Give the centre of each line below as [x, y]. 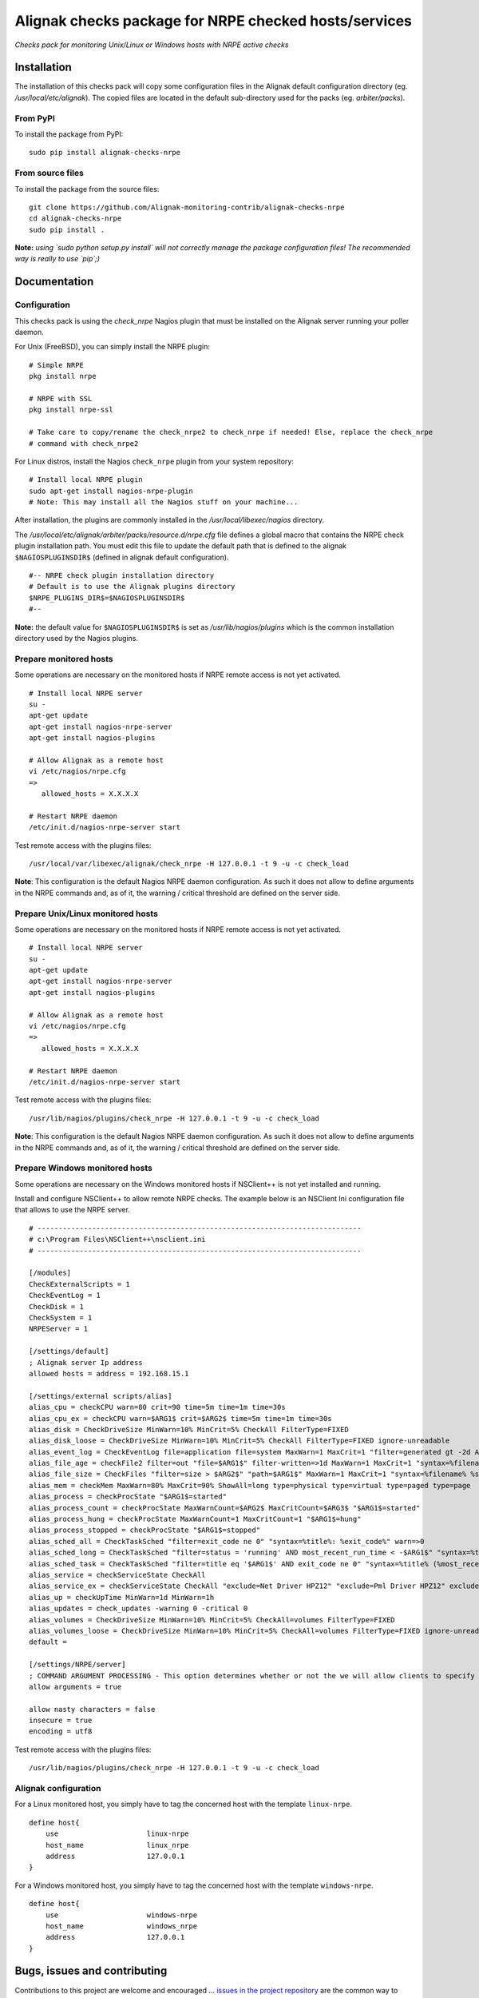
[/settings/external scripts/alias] [101, 1396]
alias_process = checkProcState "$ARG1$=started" [128, 1497]
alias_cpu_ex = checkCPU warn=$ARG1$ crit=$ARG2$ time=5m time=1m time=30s [180, 1418]
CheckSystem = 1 [61, 1317]
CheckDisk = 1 [56, 1306]
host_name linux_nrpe [117, 1845]
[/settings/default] [69, 1351]
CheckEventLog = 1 [65, 1296]
